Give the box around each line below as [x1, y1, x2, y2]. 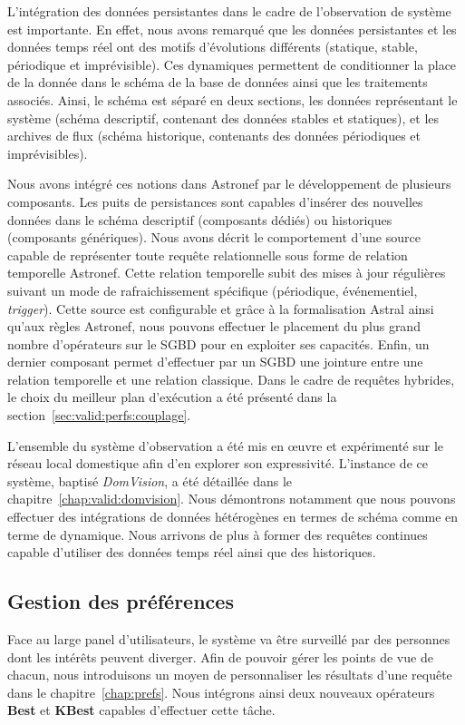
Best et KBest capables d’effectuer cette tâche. [7, 701, 276, 720]
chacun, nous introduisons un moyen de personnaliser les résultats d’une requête [7, 665, 452, 684]
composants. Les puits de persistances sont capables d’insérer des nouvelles [7, 191, 423, 211]
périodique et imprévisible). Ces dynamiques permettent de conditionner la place [7, 54, 457, 73]
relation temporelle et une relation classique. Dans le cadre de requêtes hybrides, [7, 369, 455, 388]
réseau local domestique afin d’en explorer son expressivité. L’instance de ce [7, 454, 428, 473]
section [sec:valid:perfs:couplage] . [7, 406, 191, 425]
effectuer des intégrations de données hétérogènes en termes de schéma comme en [7, 507, 459, 526]
